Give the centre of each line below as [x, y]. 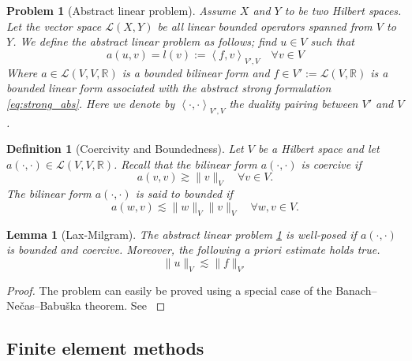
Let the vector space [54, 26]
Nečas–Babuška [44, 305]
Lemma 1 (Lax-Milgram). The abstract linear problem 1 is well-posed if [182, 234]
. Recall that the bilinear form [185, 164]
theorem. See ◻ [125, 305]
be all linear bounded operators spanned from [265, 26]
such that [332, 41]
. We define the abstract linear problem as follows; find [145, 41]
